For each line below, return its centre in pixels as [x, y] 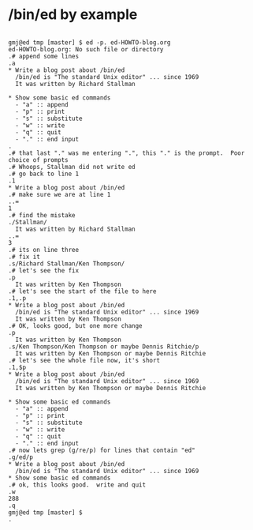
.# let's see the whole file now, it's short [84, 360]
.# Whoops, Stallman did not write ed [72, 167]
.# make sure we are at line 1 [60, 194]
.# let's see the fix [44, 270]
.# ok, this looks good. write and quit [77, 485]
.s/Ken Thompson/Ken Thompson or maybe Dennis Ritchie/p [104, 346]
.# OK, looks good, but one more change [76, 325]
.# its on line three [44, 250]
